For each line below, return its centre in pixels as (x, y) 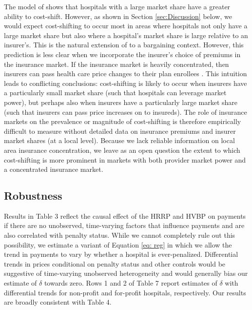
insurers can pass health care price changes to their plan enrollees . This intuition (126, 73)
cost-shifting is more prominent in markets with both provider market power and (125, 159)
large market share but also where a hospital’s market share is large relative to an (126, 35)
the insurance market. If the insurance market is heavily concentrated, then (116, 64)
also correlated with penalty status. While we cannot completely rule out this (120, 235)
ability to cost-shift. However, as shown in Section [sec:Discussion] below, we (118, 16)
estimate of (20, 283)
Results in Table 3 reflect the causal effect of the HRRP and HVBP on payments (125, 216)
